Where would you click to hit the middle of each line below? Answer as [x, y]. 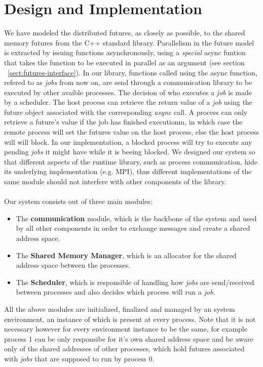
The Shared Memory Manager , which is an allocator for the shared [126, 255]
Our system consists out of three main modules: [78, 201]
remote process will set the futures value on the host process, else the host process [132, 132]
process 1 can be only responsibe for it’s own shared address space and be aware [129, 338]
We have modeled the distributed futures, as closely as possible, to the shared [125, 33]
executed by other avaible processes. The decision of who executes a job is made [128, 92]
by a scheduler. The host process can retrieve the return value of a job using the [128, 102]
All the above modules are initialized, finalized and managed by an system [120, 309]
